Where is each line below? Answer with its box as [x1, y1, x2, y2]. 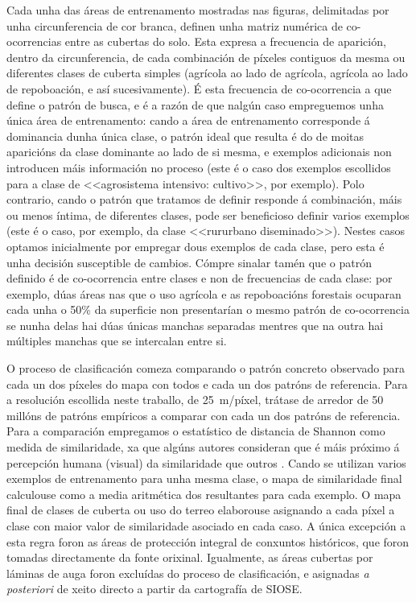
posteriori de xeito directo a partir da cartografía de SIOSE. [6, 580, 303, 597]
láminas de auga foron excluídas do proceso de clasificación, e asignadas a [6, 564, 369, 581]
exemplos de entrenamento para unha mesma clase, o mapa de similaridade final [6, 470, 402, 487]
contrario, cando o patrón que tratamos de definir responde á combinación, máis [6, 191, 402, 208]
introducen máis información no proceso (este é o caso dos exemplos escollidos [6, 159, 391, 175]
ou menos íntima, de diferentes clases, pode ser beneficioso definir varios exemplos [6, 206, 410, 223]
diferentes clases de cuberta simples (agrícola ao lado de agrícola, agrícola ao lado [6, 64, 408, 81]
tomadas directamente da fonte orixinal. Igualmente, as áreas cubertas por [6, 549, 373, 566]
